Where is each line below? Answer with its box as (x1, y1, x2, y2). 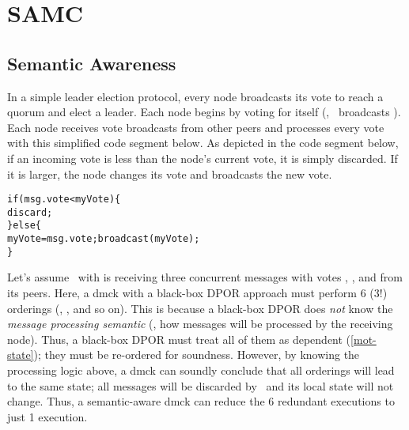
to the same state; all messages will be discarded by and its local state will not (7, 377, 394, 394)
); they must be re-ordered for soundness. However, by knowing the (33, 346, 360, 363)
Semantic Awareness (7, 51, 176, 75)
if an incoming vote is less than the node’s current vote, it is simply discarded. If (7, 149, 398, 166)
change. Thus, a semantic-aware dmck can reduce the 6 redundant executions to (7, 393, 395, 409)
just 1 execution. (7, 408, 88, 424)
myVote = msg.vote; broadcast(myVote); (7, 233, 200, 245)
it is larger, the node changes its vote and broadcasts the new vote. (7, 165, 332, 182)
